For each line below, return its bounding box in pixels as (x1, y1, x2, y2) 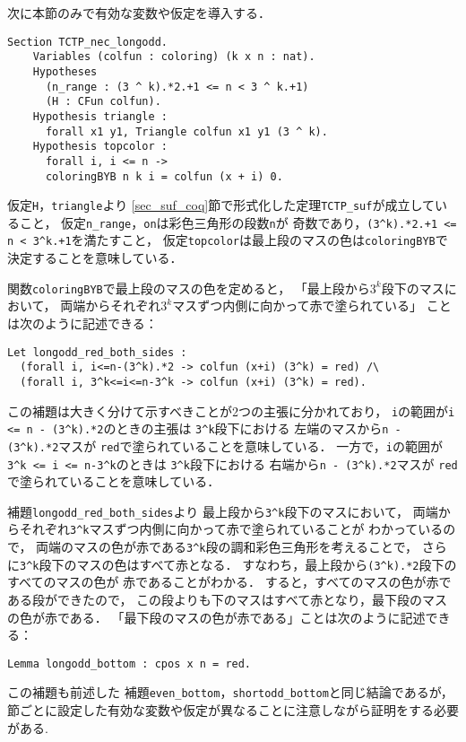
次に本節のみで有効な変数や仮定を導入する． (7, 4, 271, 22)
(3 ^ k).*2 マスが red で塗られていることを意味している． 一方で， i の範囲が (7, 436, 443, 455)
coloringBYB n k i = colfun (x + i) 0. (45, 170, 283, 183)
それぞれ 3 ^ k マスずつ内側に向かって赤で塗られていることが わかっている (19, 519, 444, 538)
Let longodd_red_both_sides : (7, 345, 187, 359)
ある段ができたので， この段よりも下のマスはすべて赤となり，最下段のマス (7, 589, 447, 608)
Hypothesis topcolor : (32, 140, 168, 153)
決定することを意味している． (7, 249, 183, 267)
